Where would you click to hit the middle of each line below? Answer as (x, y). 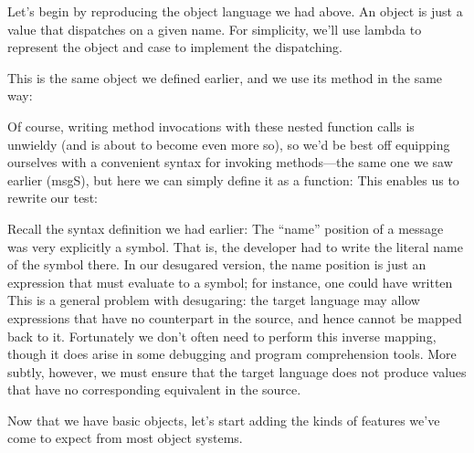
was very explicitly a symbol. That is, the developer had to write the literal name (235, 246)
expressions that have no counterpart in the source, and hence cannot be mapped (235, 317)
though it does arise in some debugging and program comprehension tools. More (232, 354)
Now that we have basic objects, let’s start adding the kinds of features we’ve (224, 420)
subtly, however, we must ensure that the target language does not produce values (237, 371)
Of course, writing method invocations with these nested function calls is (211, 126)
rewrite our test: (53, 198)
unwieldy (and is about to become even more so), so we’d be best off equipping (229, 144)
